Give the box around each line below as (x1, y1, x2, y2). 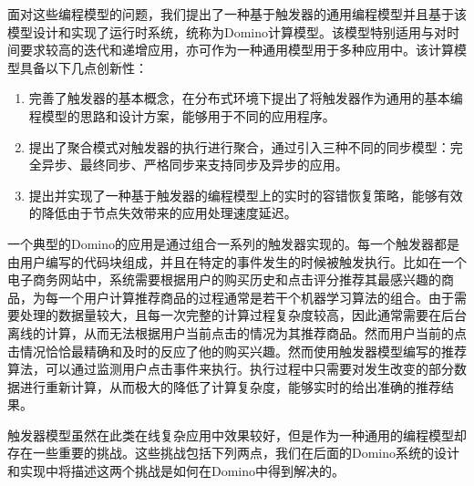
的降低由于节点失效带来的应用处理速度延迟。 (28, 203, 297, 222)
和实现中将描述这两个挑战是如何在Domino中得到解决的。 (7, 461, 345, 481)
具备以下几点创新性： (19, 57, 148, 77)
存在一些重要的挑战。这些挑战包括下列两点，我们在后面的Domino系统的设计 (7, 443, 460, 462)
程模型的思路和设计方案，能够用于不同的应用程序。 (28, 106, 335, 125)
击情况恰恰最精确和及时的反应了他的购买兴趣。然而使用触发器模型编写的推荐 (7, 341, 467, 360)
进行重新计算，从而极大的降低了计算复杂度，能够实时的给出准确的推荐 (19, 377, 441, 396)
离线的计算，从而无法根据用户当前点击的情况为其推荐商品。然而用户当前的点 (7, 323, 467, 342)
